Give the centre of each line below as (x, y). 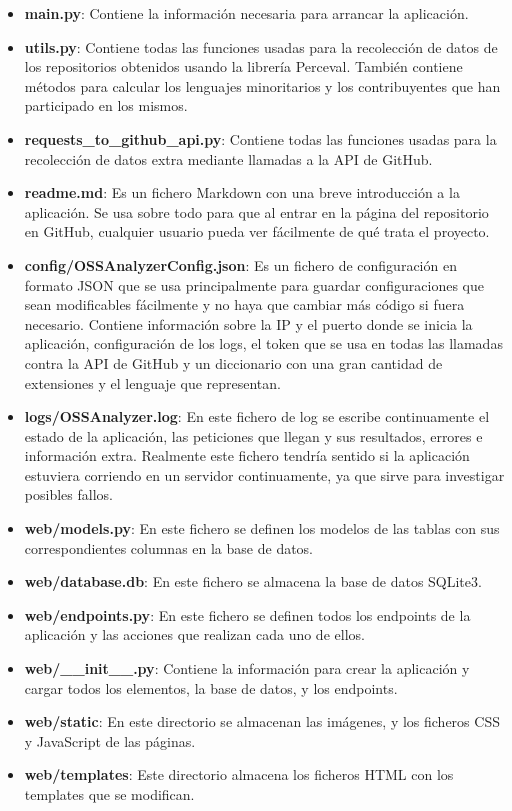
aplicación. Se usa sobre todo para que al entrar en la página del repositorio (256, 211)
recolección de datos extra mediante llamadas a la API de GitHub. (228, 158)
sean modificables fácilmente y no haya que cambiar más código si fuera (244, 304)
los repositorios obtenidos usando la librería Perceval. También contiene (243, 66)
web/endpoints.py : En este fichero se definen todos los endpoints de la (247, 614)
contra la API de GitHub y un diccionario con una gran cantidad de (233, 362)
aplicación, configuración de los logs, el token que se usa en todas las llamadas (263, 343)
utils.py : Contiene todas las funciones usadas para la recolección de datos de (261, 46)
